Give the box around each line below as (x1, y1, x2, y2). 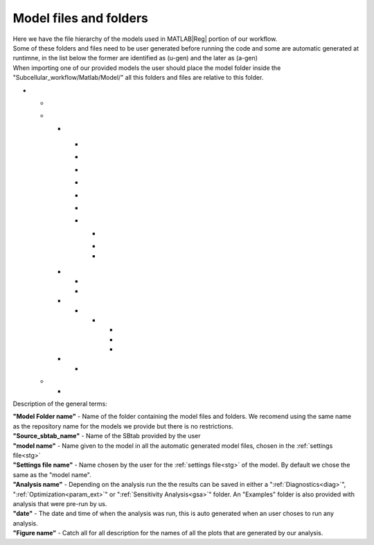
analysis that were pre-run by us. (12, 499, 107, 508)
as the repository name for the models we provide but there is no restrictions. (12, 422, 234, 430)
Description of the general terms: (12, 399, 107, 408)
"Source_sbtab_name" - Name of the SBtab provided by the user (12, 432, 201, 440)
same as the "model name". (12, 470, 91, 478)
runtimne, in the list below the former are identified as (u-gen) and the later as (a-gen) (12, 54, 258, 62)
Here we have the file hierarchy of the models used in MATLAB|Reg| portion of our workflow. (12, 35, 278, 43)
